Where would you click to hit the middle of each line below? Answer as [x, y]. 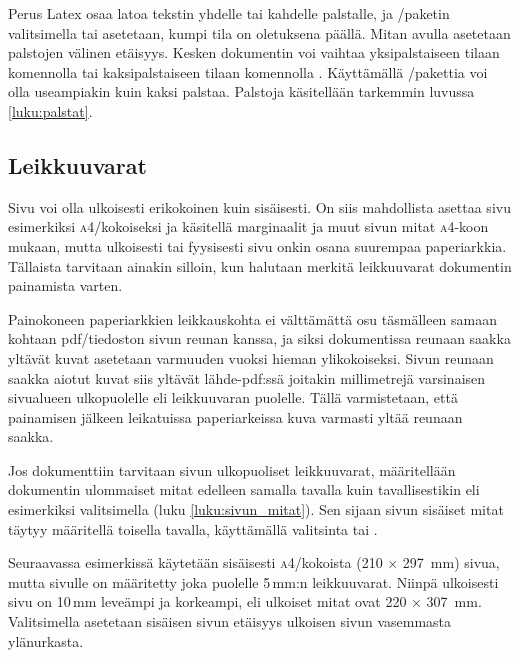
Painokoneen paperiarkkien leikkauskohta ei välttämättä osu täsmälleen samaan [253, 318]
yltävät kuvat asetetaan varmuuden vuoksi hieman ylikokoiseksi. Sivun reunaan [251, 357]
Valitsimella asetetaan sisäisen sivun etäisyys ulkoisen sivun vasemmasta [230, 621]
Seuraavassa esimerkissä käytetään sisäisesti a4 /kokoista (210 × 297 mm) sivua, [254, 562]
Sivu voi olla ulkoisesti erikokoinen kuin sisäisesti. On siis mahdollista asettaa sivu [259, 206]
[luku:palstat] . [50, 110]
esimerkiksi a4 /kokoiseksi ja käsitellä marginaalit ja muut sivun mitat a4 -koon [248, 226]
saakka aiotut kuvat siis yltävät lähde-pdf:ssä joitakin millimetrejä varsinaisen [247, 377]
